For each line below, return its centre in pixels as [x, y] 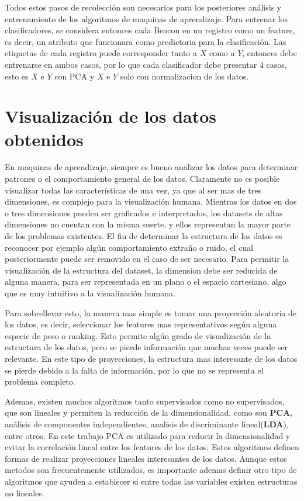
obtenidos [44, 139]
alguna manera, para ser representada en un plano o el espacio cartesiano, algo [146, 281]
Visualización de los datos [111, 116]
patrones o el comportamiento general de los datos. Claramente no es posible [142, 179]
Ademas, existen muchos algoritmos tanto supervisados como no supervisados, [145, 401]
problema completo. [40, 381]
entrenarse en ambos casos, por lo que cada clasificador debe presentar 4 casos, [146, 64]
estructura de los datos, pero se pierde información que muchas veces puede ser [146, 347]
